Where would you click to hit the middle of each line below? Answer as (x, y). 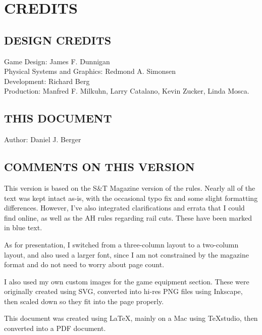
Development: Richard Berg (47, 81)
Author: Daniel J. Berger (43, 139)
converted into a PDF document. (55, 328)
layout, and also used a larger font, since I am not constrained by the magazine (126, 254)
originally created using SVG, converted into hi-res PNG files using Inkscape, (123, 291)
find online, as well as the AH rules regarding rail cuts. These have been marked (128, 217)
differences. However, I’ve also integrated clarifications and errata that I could (124, 208)
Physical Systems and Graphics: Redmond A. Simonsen (90, 71)
